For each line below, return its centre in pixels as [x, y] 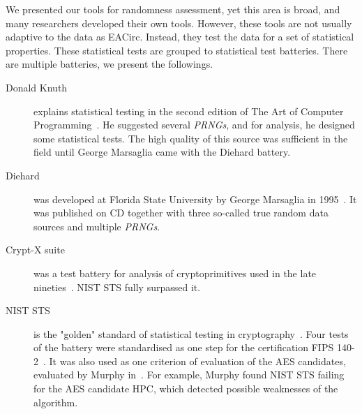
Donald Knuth [37, 87]
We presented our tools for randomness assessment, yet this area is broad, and [173, 9]
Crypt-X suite [35, 250]
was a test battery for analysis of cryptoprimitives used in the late [175, 273]
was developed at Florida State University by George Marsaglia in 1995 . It [195, 199]
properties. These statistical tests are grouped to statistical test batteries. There [177, 50]
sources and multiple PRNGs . [97, 226]
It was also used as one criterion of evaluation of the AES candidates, [197, 361]
